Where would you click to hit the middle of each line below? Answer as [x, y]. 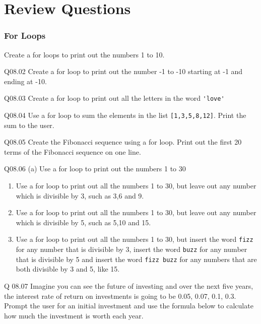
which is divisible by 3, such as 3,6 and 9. [80, 195]
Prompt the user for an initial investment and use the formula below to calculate [129, 306]
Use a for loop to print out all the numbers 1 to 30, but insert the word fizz [135, 239]
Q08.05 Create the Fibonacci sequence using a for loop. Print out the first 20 [123, 142]
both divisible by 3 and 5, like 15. [68, 269]
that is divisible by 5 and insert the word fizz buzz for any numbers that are [136, 259]
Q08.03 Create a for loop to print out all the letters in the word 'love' [114, 98]
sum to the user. [29, 125]
